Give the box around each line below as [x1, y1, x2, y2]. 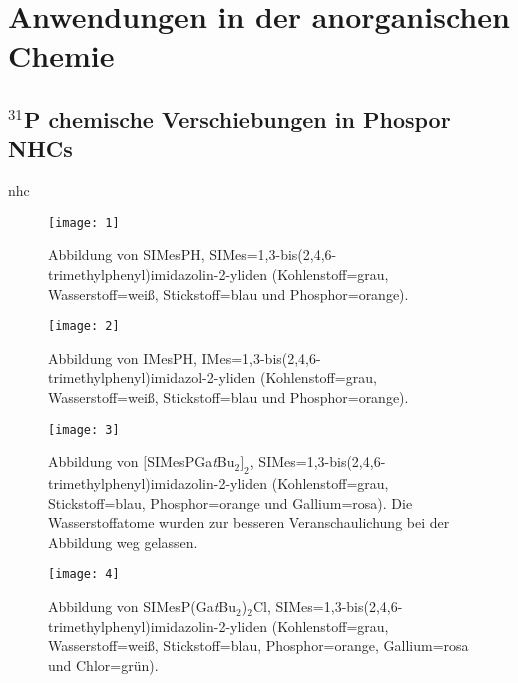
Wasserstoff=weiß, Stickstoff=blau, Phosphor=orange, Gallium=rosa [48, 635, 469, 656]
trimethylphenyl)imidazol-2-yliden [48, 367, 256, 388]
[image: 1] [48, 215, 120, 230]
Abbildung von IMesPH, [48, 347, 197, 368]
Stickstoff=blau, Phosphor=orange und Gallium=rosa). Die [48, 492, 413, 513]
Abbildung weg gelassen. [48, 531, 198, 552]
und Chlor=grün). [48, 654, 159, 675]
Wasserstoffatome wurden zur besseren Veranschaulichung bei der [48, 512, 450, 533]
